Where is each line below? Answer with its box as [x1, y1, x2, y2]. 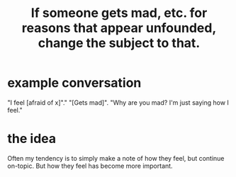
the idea [7, 131, 57, 147]
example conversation [7, 75, 142, 91]
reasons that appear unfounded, [21, 20, 217, 36]
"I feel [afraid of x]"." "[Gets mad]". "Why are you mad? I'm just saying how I [7, 98, 229, 107]
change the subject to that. [38, 35, 201, 51]
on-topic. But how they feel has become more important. [7, 161, 173, 170]
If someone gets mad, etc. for [30, 5, 208, 21]
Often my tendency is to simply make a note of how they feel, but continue [7, 154, 225, 162]
